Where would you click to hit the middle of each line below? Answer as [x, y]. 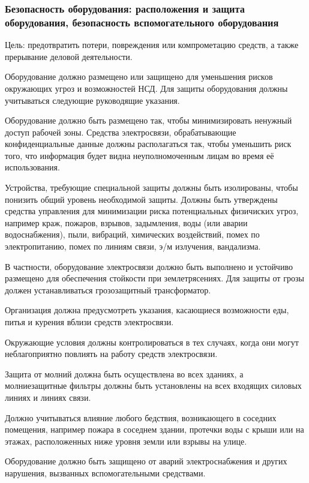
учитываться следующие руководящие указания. [92, 100]
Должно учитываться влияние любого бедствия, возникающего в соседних [141, 417]
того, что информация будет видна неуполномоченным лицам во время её [139, 155]
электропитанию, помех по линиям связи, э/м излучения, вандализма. [133, 246]
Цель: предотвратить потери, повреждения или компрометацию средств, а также [152, 45]
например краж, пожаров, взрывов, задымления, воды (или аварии [126, 222]
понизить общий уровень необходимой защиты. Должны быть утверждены [141, 199]
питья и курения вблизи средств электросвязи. [89, 322]
